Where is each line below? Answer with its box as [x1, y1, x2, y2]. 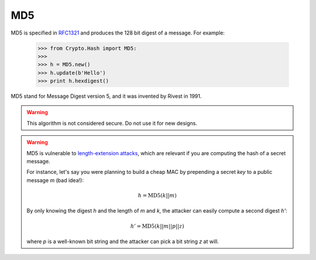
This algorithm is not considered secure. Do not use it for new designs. [26, 119, 197, 126]
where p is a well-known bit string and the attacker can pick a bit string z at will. [26, 238, 219, 245]
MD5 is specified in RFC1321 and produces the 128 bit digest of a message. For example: [11, 29, 225, 36]
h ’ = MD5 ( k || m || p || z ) [130, 223, 184, 230]
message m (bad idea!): [26, 176, 84, 184]
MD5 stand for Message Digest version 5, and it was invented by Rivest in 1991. [11, 93, 202, 100]
